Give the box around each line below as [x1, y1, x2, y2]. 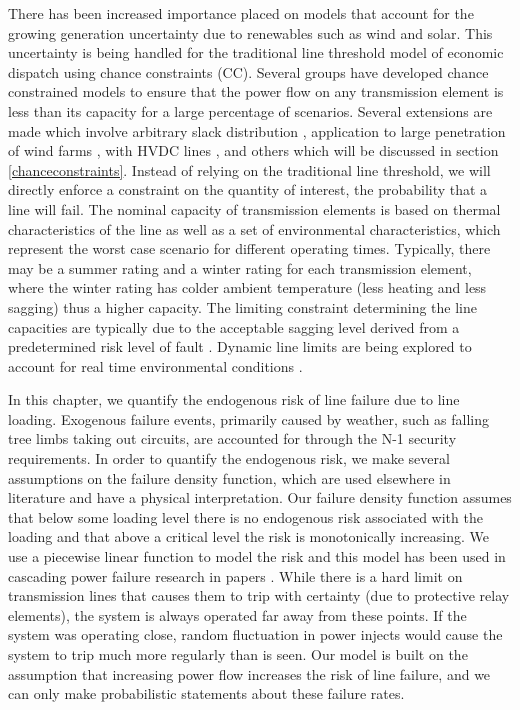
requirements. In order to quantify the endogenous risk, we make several [8, 448, 450, 469]
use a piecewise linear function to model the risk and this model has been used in [8, 546, 506, 567]
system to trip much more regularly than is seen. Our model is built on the [8, 644, 468, 664]
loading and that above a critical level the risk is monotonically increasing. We [8, 526, 490, 547]
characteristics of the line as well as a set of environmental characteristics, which [8, 218, 501, 239]
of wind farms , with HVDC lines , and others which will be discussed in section [8, 140, 499, 161]
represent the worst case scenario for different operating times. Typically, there [8, 238, 491, 259]
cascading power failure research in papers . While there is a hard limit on [8, 565, 463, 586]
